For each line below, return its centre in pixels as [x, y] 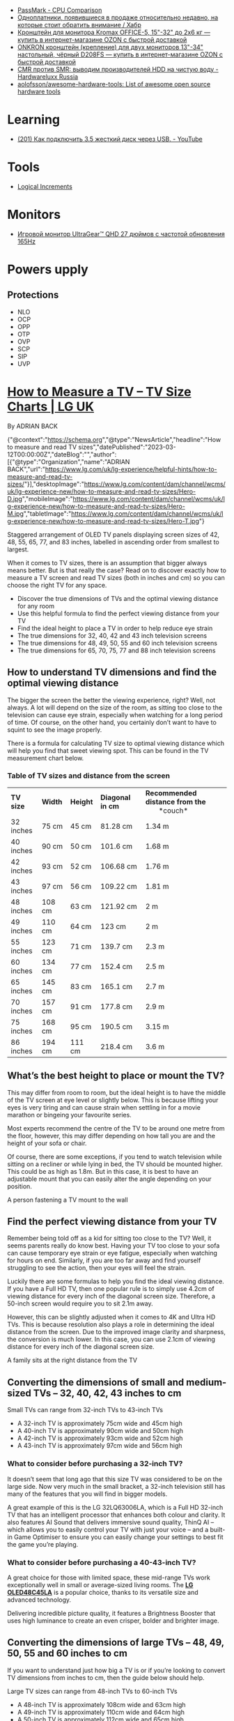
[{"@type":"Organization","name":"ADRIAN [69, 461]
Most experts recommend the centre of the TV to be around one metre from [116, 1128]
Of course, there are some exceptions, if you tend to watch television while [115, 1156]
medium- [206, 1382]
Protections [33, 295]
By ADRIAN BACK [32, 426]
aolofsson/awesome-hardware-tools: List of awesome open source [114, 84]
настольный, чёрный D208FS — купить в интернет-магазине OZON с [120, 54]
